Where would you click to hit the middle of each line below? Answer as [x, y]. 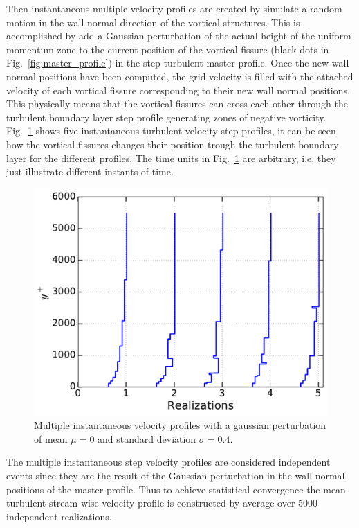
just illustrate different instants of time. [90, 171]
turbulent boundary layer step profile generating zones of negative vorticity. [166, 117]
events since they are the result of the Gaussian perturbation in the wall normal [176, 476]
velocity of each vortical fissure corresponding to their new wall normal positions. [178, 90]
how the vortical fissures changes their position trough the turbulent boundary [173, 144]
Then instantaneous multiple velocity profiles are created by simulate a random [174, 8]
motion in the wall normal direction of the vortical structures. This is [153, 22]
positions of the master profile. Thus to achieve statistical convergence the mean [176, 489]
